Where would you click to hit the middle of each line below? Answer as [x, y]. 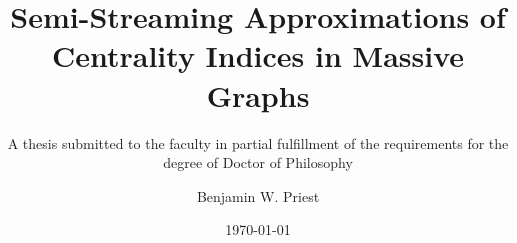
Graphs [258, 94]
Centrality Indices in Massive [258, 55]
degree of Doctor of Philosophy [258, 162]
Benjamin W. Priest [258, 195]
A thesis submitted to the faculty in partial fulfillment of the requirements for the [258, 142]
